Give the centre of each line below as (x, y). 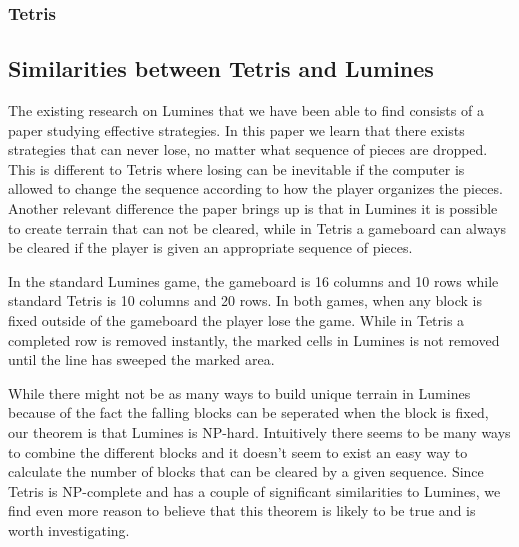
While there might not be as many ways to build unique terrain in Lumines (239, 392)
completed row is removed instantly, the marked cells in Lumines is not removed (254, 339)
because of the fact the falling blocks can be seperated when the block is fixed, (248, 412)
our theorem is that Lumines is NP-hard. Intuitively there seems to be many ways (259, 431)
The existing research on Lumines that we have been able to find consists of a (246, 110)
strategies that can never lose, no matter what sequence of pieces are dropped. (248, 149)
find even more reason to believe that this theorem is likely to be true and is (242, 510)
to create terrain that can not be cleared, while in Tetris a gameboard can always (257, 227)
